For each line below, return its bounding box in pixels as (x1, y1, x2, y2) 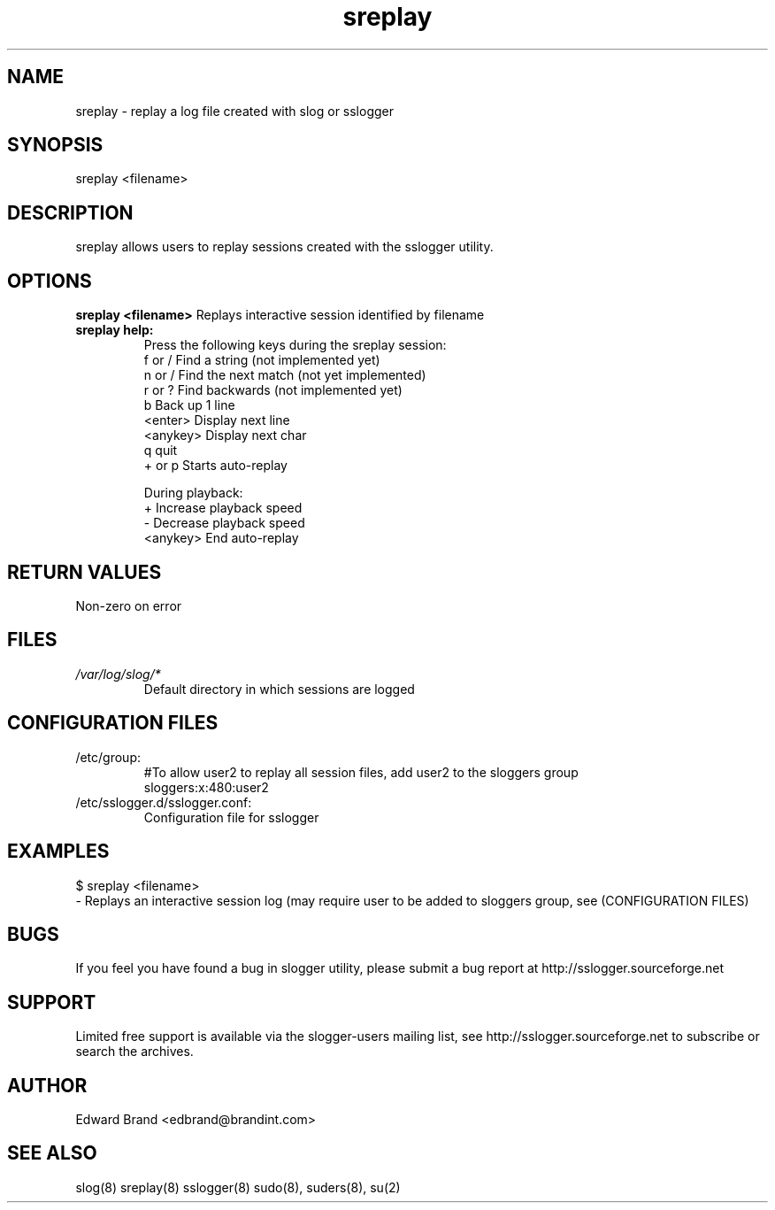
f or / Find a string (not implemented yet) (143, 352, 380, 368)
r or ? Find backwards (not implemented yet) (143, 382, 403, 398)
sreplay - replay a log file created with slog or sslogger (75, 103, 395, 119)
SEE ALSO (7, 1142, 97, 1165)
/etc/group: (75, 749, 141, 765)
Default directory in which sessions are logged (143, 681, 415, 697)
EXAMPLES (7, 840, 110, 863)
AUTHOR (7, 1074, 88, 1097)
